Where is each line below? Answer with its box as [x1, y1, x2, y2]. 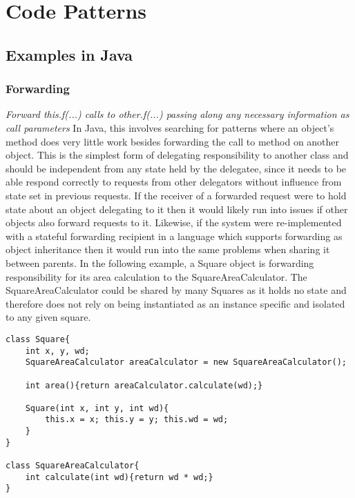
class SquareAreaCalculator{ [6, 461, 140, 471]
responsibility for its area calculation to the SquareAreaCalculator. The [6, 269, 307, 283]
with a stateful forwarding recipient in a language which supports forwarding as [6, 228, 343, 243]
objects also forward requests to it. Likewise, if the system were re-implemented [6, 215, 342, 230]
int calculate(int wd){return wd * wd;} [25, 472, 213, 482]
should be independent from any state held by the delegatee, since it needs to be [6, 161, 347, 175]
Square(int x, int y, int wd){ [25, 403, 169, 413]
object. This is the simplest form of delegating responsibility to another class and [6, 148, 349, 162]
